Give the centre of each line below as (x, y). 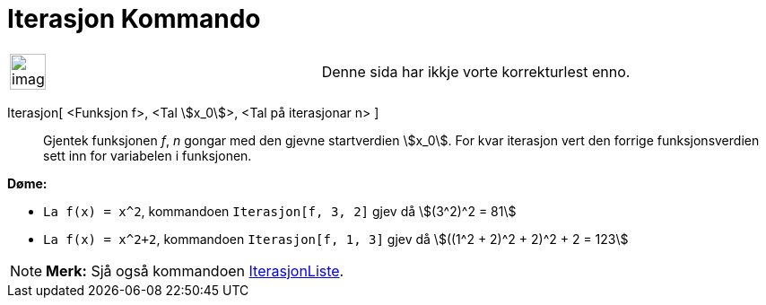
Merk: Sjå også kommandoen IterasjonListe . (195, 270)
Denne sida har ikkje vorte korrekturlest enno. (476, 71)
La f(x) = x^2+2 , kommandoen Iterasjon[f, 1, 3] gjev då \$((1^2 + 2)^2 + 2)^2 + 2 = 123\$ (336, 239)
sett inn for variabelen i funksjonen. (148, 155)
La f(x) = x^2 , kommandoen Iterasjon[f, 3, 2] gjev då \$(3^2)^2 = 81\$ (280, 211)
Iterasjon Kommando (134, 19)
